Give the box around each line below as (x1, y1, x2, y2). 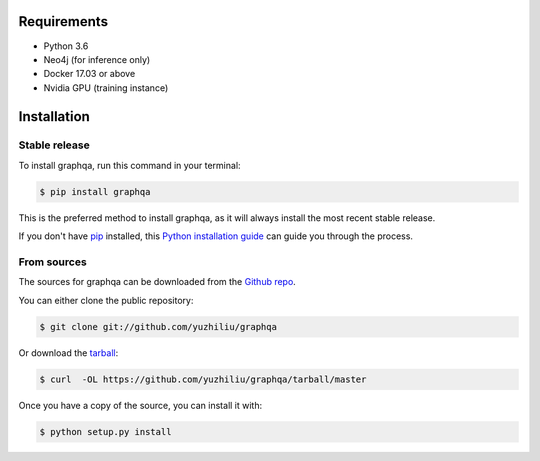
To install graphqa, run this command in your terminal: (18, 159, 241, 171)
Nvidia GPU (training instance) (43, 81, 169, 94)
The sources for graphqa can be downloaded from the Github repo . (18, 276, 297, 288)
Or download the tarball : (18, 346, 119, 359)
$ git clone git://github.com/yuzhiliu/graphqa (39, 321, 277, 332)
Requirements (18, 13, 109, 30)
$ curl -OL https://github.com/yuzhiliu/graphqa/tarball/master (39, 373, 367, 385)
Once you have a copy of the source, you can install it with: (18, 399, 263, 411)
